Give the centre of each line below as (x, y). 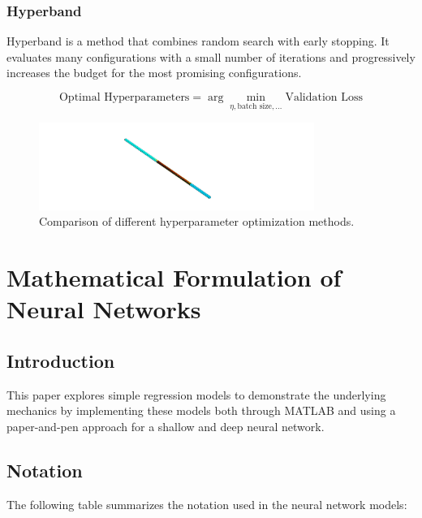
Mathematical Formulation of (174, 277)
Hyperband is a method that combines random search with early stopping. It (198, 41)
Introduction (61, 360)
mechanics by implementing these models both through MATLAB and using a (201, 410)
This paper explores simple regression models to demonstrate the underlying (196, 394)
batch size (254, 106)
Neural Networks (104, 309)
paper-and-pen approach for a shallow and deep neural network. (166, 426)
